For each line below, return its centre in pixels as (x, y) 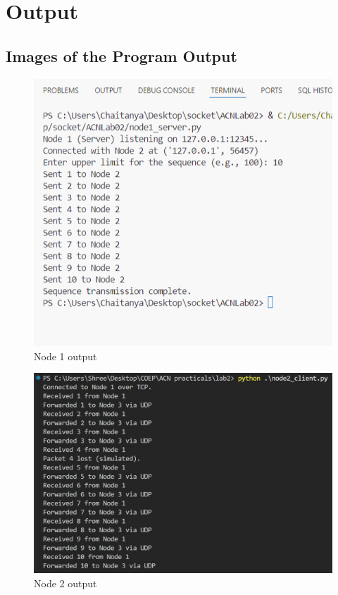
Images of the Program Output (121, 55)
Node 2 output (65, 583)
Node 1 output (65, 356)
